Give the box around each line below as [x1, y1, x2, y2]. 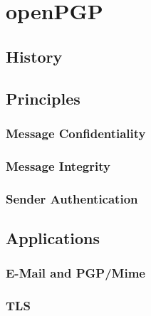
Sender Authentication [6, 189, 138, 207]
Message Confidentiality [6, 124, 146, 142]
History [6, 45, 63, 67]
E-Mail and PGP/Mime [6, 264, 145, 282]
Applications [6, 226, 100, 248]
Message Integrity [6, 157, 110, 174]
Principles [6, 87, 80, 109]
